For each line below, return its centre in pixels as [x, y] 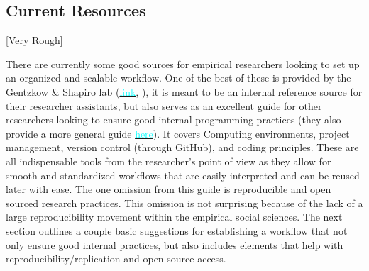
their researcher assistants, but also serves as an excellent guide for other [164, 105]
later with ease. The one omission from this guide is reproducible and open [169, 189]
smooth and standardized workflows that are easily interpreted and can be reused [183, 175]
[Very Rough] [34, 40]
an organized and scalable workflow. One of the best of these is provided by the [178, 78]
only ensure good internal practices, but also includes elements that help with [175, 244]
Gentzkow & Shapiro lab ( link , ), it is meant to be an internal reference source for [184, 91]
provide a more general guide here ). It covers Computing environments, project [178, 133]
